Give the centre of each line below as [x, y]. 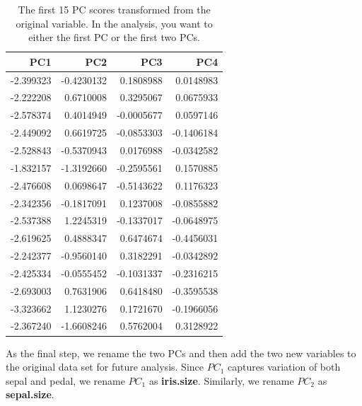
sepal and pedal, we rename [65, 380]
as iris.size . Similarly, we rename [221, 380]
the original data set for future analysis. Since [105, 367]
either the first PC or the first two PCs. [114, 37]
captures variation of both [284, 367]
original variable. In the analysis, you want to [114, 23]
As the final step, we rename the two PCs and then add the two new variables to [181, 353]
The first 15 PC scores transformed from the [114, 9]
